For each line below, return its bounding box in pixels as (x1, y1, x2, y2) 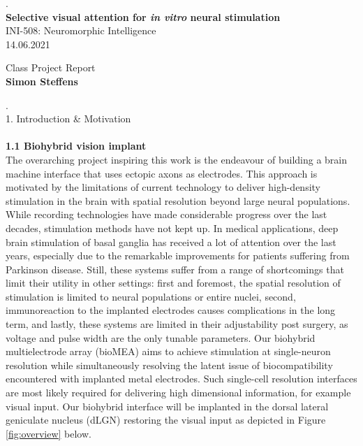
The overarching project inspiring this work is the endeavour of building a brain (6, 152, 348, 166)
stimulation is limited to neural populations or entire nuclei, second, (6, 289, 296, 303)
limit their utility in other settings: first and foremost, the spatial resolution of (6, 275, 341, 290)
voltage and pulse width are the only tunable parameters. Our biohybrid (6, 330, 316, 345)
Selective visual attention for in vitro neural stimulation (6, 9, 281, 24)
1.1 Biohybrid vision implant (6, 138, 147, 153)
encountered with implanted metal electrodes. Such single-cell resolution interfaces (6, 371, 357, 386)
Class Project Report (6, 60, 96, 75)
